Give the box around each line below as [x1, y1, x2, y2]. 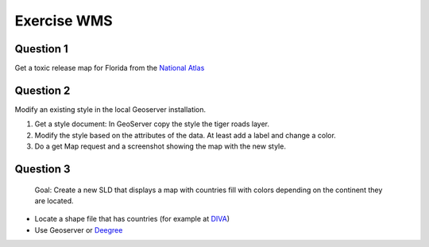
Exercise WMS [14, 12, 113, 29]
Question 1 [14, 42, 69, 56]
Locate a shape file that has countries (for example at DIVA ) [34, 214, 230, 224]
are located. [34, 195, 74, 206]
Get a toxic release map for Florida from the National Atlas [14, 64, 205, 73]
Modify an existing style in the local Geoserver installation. [14, 104, 207, 114]
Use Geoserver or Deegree [34, 225, 123, 234]
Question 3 [14, 162, 71, 176]
